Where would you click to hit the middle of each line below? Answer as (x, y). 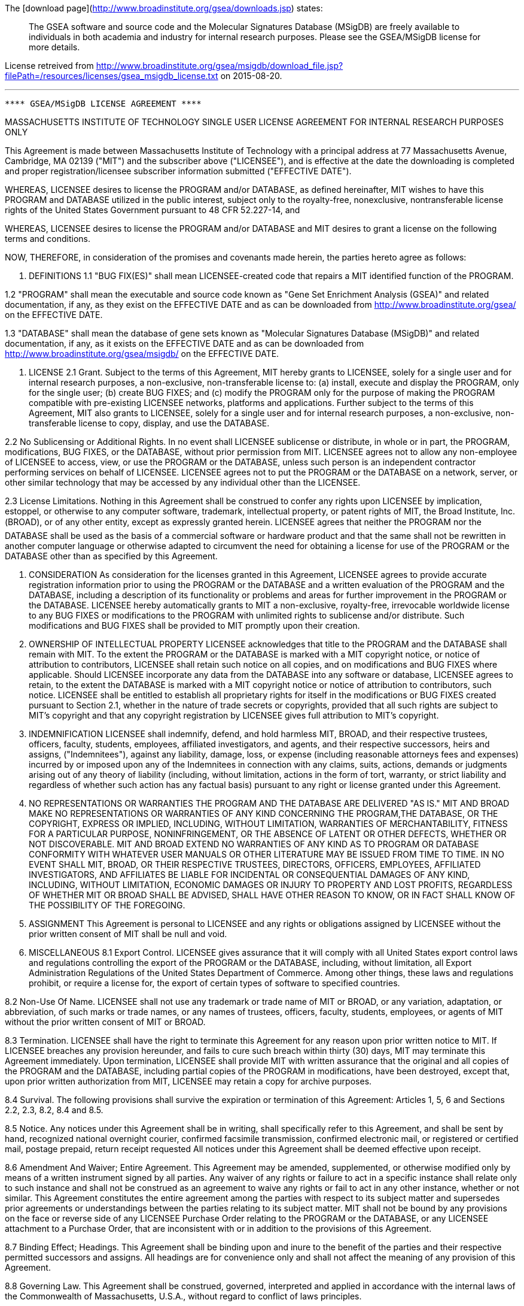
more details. (54, 47)
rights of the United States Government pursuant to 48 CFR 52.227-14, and (153, 210)
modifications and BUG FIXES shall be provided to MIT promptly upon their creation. (194, 625)
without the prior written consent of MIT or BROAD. (105, 1022)
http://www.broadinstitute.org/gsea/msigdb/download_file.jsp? (220, 66)
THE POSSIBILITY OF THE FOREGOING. (107, 905)
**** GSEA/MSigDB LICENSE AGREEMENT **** (103, 104)
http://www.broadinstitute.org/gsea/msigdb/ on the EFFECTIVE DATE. (142, 354)
